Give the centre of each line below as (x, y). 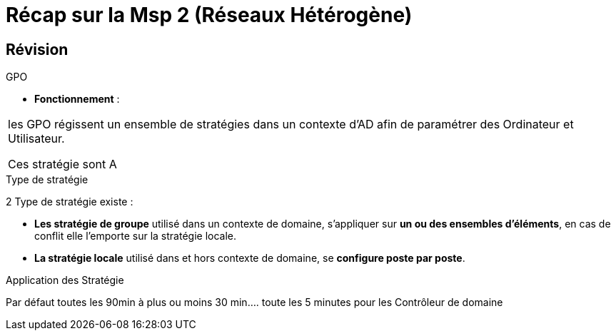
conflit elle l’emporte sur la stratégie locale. (135, 236)
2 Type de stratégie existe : (70, 202)
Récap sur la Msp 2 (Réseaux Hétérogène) (209, 15)
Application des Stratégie (65, 280)
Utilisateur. (36, 139)
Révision (37, 49)
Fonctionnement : (77, 99)
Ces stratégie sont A (62, 164)
